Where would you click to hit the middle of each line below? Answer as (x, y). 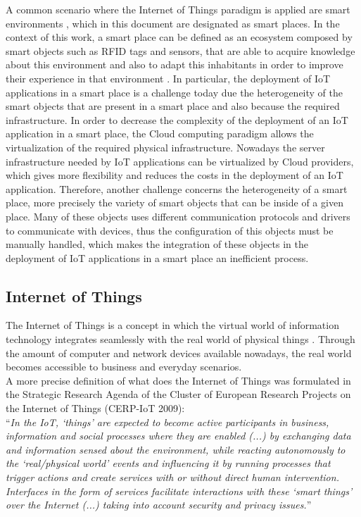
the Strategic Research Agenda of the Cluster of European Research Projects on (178, 394)
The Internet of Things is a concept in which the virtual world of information (172, 325)
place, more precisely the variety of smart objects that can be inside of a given (175, 203)
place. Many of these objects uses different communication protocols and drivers (178, 216)
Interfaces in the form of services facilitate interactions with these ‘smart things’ (179, 491)
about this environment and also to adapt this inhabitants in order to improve (175, 64)
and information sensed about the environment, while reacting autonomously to (176, 449)
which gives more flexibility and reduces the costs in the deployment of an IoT (175, 175)
